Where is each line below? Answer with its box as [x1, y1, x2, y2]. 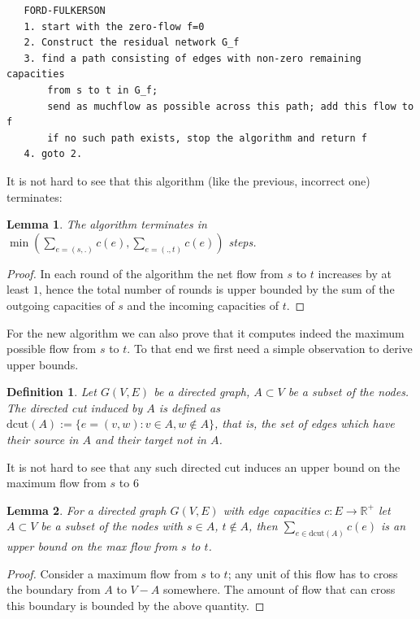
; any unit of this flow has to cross [227, 565, 398, 582]
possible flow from [6, 340, 97, 357]
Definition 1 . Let [6, 383, 97, 400]
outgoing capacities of [6, 296, 115, 313]
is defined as [158, 399, 220, 416]
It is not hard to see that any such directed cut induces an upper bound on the [6, 458, 401, 475]
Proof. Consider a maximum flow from [6, 565, 197, 582]
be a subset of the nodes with [41, 517, 183, 534]
